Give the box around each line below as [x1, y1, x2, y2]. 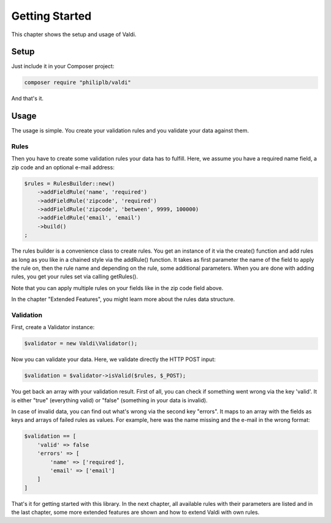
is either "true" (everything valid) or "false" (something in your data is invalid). [11, 396, 208, 404]
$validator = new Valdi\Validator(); [24, 340, 138, 347]
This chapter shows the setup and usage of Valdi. [11, 31, 137, 38]
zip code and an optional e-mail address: [11, 163, 115, 171]
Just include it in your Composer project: [11, 63, 115, 70]
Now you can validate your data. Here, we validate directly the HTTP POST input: [11, 356, 216, 363]
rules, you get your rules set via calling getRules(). [11, 273, 138, 280]
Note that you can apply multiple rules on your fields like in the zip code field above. [11, 284, 224, 291]
